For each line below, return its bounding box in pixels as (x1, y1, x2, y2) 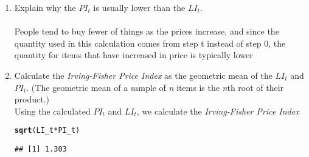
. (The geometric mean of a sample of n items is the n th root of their (26, 81, 284, 93)
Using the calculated (14, 104, 91, 117)
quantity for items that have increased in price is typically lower (14, 48, 253, 61)
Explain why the (14, 1, 76, 13)
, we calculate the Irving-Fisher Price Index (136, 104, 299, 117)
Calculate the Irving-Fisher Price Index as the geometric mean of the (14, 68, 273, 81)
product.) (14, 93, 50, 105)
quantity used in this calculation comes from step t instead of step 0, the (14, 36, 286, 49)
